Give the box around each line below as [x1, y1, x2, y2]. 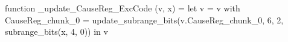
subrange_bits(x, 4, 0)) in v [5, 25, 108, 38]
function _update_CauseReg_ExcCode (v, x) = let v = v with [5, 2, 240, 14]
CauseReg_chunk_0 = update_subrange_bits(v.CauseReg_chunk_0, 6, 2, [5, 13, 284, 26]
